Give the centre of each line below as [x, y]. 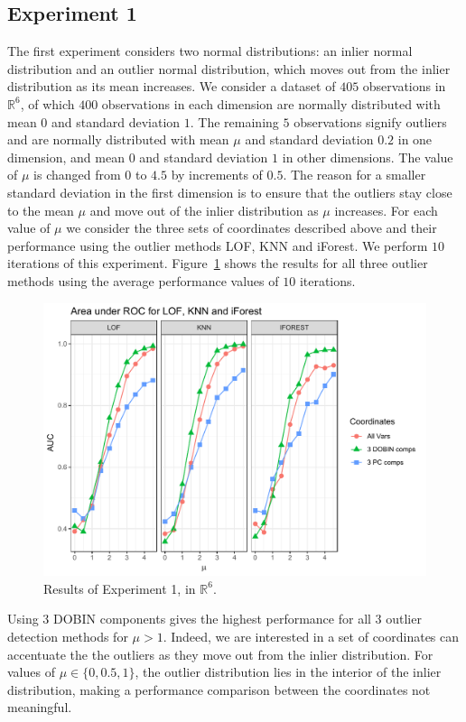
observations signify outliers [370, 121]
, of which [47, 103]
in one [415, 139]
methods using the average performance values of [143, 280]
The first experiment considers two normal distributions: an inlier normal [210, 51]
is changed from [77, 175]
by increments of [217, 175]
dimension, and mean [66, 157]
